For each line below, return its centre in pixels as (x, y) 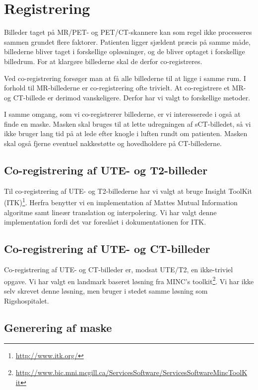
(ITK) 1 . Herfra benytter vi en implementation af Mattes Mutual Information (121, 202)
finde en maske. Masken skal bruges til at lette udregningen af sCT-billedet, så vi (128, 123)
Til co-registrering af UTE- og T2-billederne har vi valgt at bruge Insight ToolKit (128, 191)
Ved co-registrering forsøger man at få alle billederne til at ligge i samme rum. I (125, 78)
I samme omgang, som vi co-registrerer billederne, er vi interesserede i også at (122, 114)
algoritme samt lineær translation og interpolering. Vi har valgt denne (110, 212)
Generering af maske (58, 327)
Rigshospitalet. (27, 300)
